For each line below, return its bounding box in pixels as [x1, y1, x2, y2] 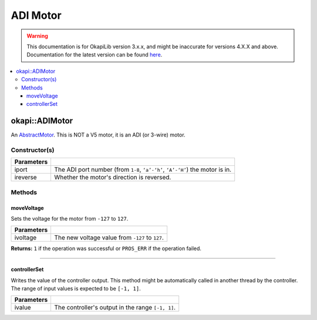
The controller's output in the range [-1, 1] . [54, 304, 176, 312]
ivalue [14, 304, 32, 312]
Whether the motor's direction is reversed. [54, 174, 171, 182]
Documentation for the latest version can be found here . [26, 51, 163, 58]
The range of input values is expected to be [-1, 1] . [11, 285, 141, 292]
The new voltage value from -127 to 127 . [54, 234, 164, 242]
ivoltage [14, 234, 37, 242]
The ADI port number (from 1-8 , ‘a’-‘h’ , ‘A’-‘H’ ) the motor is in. [54, 165, 232, 174]
